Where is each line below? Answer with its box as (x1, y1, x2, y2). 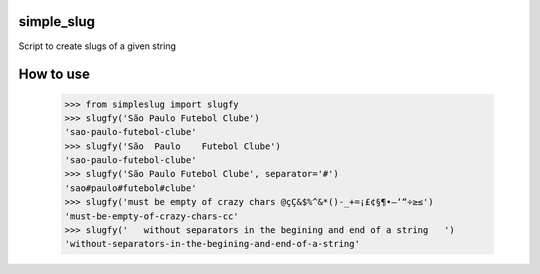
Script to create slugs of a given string (18, 40, 177, 52)
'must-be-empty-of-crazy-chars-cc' (64, 210, 239, 222)
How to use (18, 66, 90, 83)
